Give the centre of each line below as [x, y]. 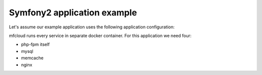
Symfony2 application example [73, 12]
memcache [32, 58]
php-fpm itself [35, 44]
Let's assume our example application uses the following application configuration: [92, 27]
